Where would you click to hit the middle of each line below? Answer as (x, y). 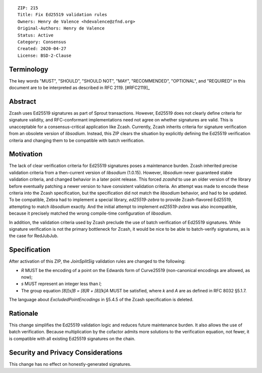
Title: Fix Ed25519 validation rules (63, 15)
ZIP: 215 (28, 8)
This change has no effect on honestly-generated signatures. (70, 364)
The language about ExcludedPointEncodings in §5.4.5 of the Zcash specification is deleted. (101, 300)
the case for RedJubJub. (34, 236)
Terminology (29, 69)
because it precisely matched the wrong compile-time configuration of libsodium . (90, 213)
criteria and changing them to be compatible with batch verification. (77, 140)
